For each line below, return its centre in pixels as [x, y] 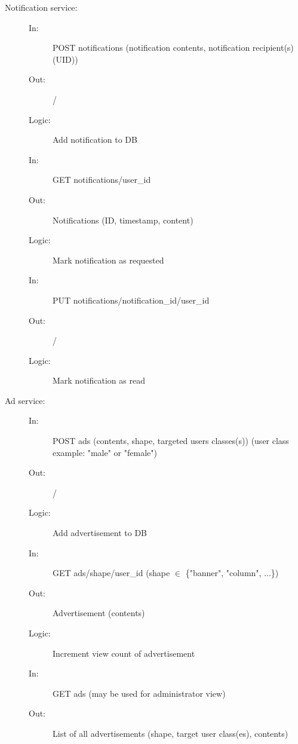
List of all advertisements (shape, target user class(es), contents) [170, 733]
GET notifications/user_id [102, 180]
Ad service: [25, 400]
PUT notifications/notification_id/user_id [131, 300]
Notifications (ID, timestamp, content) [123, 220]
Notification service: [41, 7]
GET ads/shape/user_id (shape [111, 573]
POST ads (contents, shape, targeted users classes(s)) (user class [171, 441]
